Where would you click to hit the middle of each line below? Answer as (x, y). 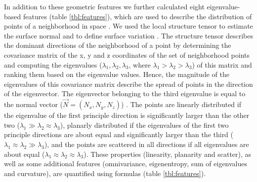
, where (140, 64)
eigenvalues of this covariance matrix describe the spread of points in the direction (128, 84)
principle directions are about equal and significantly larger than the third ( (119, 134)
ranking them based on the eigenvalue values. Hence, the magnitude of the (117, 74)
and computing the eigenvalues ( (53, 64)
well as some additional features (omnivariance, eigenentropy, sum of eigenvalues (126, 164)
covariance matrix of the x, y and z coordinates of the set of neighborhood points (127, 55)
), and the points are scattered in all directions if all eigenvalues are (147, 144)
